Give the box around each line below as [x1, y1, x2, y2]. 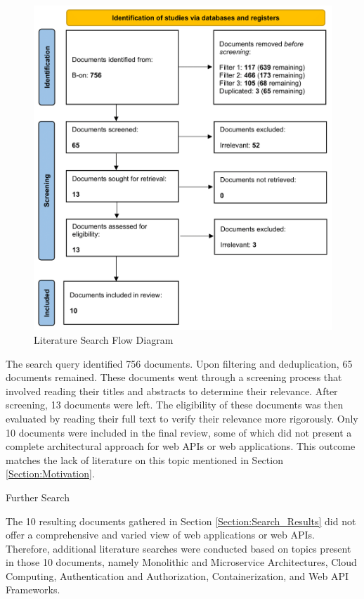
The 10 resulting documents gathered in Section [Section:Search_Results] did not [6, 513, 356, 528]
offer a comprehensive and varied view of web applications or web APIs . [6, 527, 316, 542]
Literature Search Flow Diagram [34, 332, 174, 347]
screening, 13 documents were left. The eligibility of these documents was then [6, 397, 344, 412]
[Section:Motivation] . [6, 466, 95, 481]
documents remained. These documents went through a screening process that [6, 370, 342, 385]
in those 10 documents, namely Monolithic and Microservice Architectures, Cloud [6, 555, 357, 569]
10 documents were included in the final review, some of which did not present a [6, 425, 352, 439]
